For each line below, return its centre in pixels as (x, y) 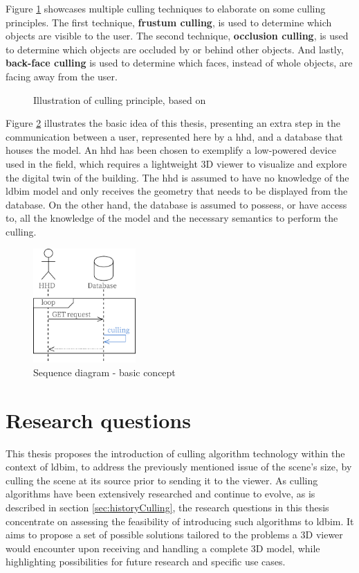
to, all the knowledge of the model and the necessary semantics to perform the (172, 218)
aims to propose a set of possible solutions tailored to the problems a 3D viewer (174, 535)
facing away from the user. (62, 76)
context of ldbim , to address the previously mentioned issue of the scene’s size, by (179, 467)
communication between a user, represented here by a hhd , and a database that (174, 136)
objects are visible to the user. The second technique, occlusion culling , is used (177, 36)
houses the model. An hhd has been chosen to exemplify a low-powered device (171, 150)
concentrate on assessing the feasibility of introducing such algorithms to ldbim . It (180, 521)
